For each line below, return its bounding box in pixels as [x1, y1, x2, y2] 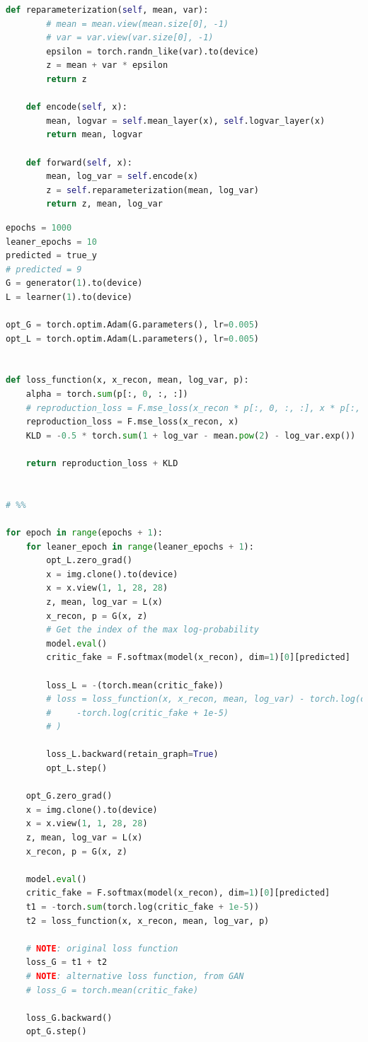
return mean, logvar [46, 129, 143, 140]
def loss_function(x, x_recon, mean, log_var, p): [6, 375, 249, 386]
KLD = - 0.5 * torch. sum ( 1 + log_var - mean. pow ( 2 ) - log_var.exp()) [25, 430, 356, 441]
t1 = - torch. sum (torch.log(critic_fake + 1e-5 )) [25, 902, 260, 912]
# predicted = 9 [6, 264, 82, 274]
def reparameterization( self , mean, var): [6, 5, 209, 15]
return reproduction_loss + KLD [25, 458, 178, 468]
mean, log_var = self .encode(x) [46, 171, 199, 182]
